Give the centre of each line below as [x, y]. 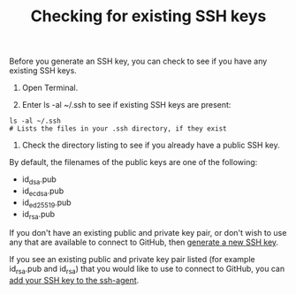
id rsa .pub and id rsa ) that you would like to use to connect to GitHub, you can [147, 270]
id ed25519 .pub [47, 203]
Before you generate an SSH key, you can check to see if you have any [138, 61]
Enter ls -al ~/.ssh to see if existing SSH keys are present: [126, 105]
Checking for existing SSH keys [148, 16]
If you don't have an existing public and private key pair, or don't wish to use [148, 233]
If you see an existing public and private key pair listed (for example [132, 260]
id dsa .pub [39, 180]
